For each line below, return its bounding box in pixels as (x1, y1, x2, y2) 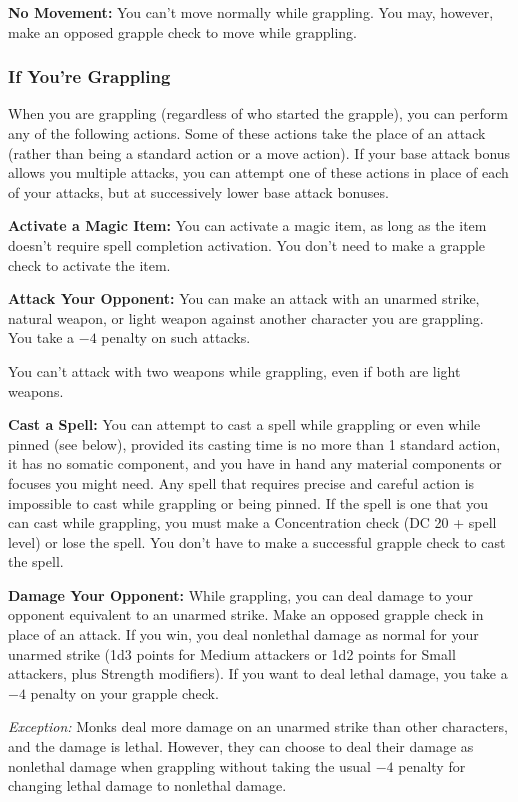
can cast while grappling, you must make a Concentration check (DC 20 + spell (8, 512, 497, 533)
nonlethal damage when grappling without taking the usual (8, 755, 372, 776)
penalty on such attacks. (101, 327, 251, 348)
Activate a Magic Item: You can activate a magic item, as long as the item (8, 215, 487, 236)
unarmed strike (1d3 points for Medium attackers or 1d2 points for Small (8, 643, 456, 664)
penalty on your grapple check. (30, 682, 219, 703)
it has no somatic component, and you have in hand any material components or (8, 453, 502, 474)
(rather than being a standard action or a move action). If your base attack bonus (8, 142, 511, 163)
